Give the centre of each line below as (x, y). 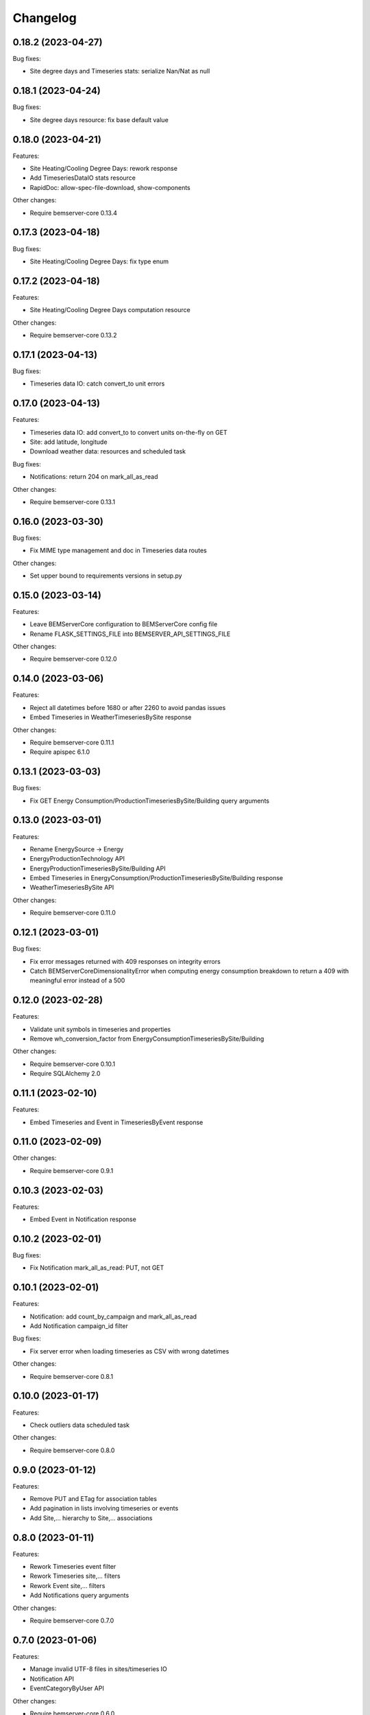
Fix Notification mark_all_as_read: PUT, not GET (97, 1268)
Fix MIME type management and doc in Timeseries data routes (118, 551)
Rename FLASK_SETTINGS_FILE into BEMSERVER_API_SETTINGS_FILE (130, 634)
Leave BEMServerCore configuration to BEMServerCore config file (124, 624)
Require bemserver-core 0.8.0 (72, 1450)
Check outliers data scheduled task (80, 1425)
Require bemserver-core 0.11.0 (73, 913)
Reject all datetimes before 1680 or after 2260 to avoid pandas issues (128, 707)
